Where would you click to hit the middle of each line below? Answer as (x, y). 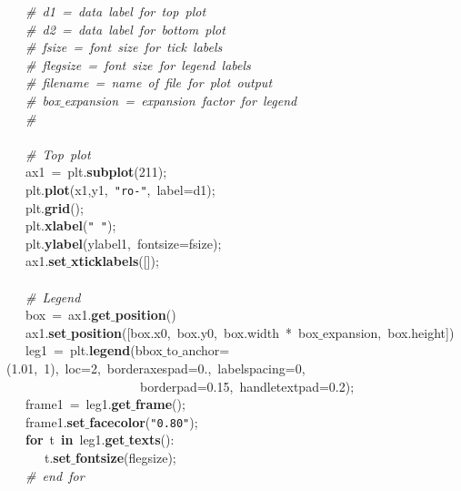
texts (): (151, 440)
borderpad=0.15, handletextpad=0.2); (247, 386)
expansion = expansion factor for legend (180, 100)
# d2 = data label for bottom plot (125, 29)
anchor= (206, 350)
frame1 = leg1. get (78, 404)
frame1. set (55, 421)
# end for (55, 475)
